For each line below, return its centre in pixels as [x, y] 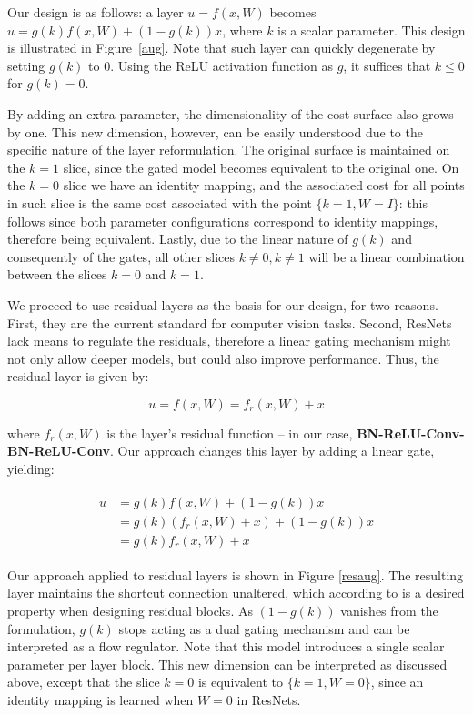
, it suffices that [387, 65]
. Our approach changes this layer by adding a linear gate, [272, 451]
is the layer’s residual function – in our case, [230, 433]
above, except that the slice [84, 682]
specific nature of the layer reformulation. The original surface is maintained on [229, 150]
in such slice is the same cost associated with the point [160, 202]
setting [26, 65]
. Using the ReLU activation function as [221, 65]
